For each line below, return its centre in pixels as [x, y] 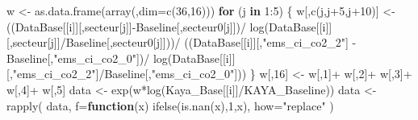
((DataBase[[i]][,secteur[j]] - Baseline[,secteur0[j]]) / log [136, 26]
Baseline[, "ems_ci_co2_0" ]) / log [87, 58]
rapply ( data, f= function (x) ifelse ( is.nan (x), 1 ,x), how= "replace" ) [170, 105]
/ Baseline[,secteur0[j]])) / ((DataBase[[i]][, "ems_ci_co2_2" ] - [208, 42]
